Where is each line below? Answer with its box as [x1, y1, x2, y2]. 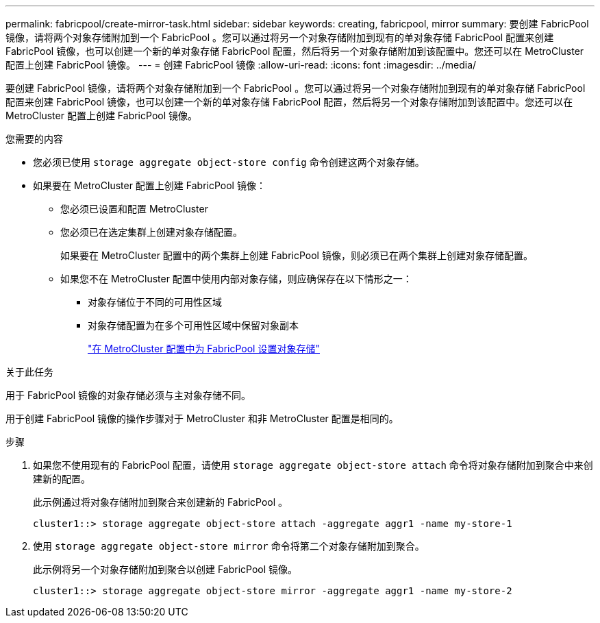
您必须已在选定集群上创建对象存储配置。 [60, 226, 242, 238]
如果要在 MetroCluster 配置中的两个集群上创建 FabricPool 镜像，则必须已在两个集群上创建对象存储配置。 [60, 249, 533, 261]
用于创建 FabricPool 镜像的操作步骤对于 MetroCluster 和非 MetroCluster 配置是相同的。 [5, 413, 399, 424]
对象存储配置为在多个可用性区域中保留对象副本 [88, 319, 299, 331]
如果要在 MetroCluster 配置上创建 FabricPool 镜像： [33, 180, 266, 191]
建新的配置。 [33, 473, 90, 485]
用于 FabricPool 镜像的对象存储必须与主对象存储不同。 [5, 389, 251, 401]
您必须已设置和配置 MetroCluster [60, 203, 208, 215]
